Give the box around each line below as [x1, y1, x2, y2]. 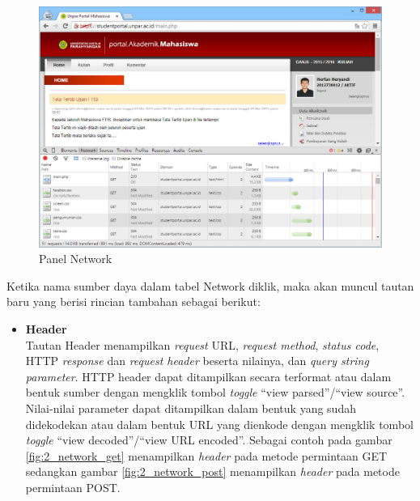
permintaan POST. [25, 479, 121, 496]
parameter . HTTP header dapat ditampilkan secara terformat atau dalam [25, 367, 392, 384]
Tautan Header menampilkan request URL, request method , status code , [25, 336, 380, 353]
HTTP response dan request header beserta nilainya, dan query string [25, 352, 369, 369]
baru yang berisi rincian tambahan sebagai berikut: [6, 293, 261, 310]
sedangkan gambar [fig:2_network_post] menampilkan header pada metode [25, 463, 400, 480]
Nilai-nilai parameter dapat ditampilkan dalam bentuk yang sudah [25, 400, 356, 417]
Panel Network [39, 250, 112, 267]
